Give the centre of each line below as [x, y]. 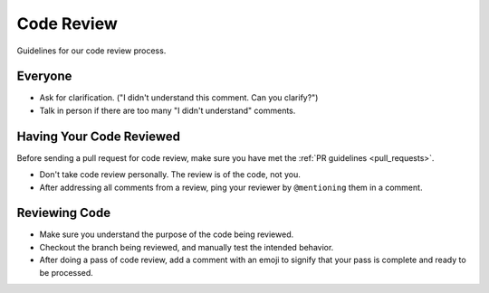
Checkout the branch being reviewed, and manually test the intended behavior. [187, 247]
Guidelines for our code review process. [91, 51]
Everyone [44, 76]
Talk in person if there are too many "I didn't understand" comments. [168, 110]
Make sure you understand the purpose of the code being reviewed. [167, 234]
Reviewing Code [64, 213]
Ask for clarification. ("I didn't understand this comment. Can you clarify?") [179, 98]
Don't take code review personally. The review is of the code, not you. [170, 175]
